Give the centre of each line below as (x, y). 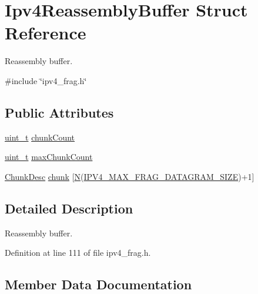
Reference (46, 33)
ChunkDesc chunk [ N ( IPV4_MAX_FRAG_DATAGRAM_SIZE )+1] (130, 176)
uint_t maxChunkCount (49, 157)
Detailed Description (69, 208)
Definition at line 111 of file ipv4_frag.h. (78, 253)
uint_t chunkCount (40, 137)
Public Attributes (59, 112)
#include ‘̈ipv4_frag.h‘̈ (46, 80)
